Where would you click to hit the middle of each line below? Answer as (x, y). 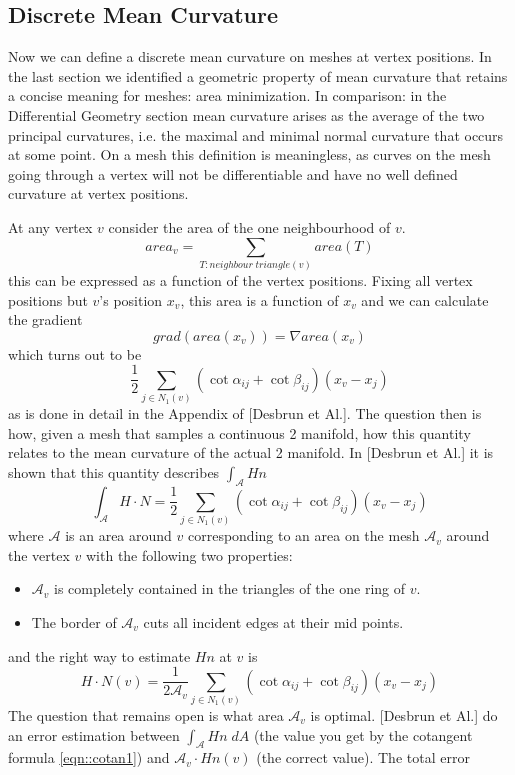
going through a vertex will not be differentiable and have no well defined (233, 173)
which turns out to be (75, 353)
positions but (48, 299)
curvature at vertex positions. (98, 193)
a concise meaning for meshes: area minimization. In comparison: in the (227, 95)
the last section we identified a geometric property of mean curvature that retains (258, 75)
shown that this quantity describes (114, 471)
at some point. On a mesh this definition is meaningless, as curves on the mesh (249, 154)
